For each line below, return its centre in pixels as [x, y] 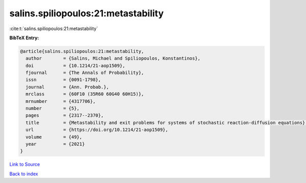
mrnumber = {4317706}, [61, 101]
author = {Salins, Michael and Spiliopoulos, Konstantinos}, [113, 58]
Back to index [24, 174]
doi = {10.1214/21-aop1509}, [75, 66]
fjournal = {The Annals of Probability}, [85, 73]
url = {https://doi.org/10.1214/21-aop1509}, [97, 130]
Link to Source [25, 164]
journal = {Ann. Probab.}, [67, 87]
